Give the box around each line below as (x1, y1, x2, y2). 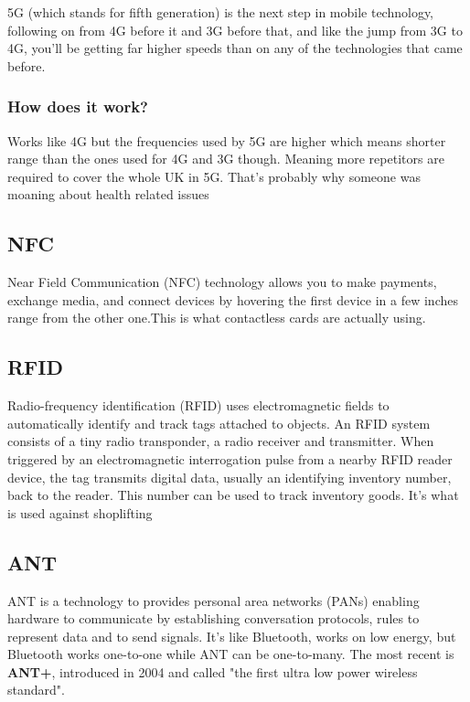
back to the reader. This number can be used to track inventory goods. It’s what (7, 485, 459, 505)
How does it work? (7, 95, 149, 118)
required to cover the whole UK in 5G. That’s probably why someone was (7, 166, 421, 186)
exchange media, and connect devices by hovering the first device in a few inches (7, 290, 458, 309)
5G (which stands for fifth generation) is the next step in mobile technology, (7, 3, 434, 21)
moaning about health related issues (7, 185, 209, 204)
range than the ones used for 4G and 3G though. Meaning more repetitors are (7, 149, 444, 168)
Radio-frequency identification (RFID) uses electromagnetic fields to (7, 396, 390, 415)
